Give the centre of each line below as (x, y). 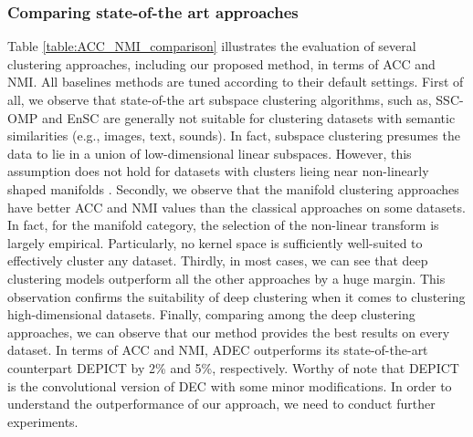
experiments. (43, 421)
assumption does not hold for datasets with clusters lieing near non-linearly (218, 171)
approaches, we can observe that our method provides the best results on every (229, 332)
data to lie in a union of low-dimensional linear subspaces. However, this (210, 153)
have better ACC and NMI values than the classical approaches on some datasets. (236, 207)
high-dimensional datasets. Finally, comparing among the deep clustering (211, 314)
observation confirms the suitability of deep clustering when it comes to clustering (236, 296)
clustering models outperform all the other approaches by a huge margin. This (226, 278)
